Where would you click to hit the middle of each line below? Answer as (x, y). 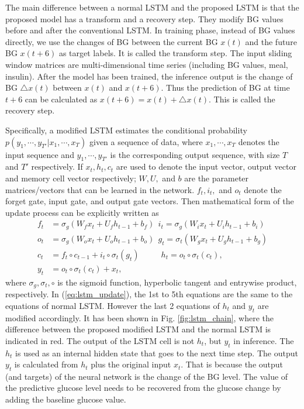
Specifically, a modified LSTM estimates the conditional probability (126, 130)
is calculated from (46, 364)
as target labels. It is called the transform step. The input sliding (175, 53)
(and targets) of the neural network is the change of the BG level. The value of (147, 376)
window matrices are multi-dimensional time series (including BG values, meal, (147, 64)
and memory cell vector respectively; (71, 178)
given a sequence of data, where (146, 141)
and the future (271, 41)
